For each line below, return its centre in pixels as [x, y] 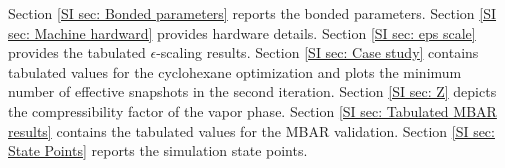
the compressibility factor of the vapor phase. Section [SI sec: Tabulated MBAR [252, 110]
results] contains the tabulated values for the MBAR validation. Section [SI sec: [251, 130]
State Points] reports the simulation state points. [158, 150]
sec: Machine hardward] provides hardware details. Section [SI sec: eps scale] [242, 32]
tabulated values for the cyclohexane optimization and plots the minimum [235, 71]
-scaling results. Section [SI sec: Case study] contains [317, 52]
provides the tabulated [77, 52]
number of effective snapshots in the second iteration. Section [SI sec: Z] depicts [252, 91]
